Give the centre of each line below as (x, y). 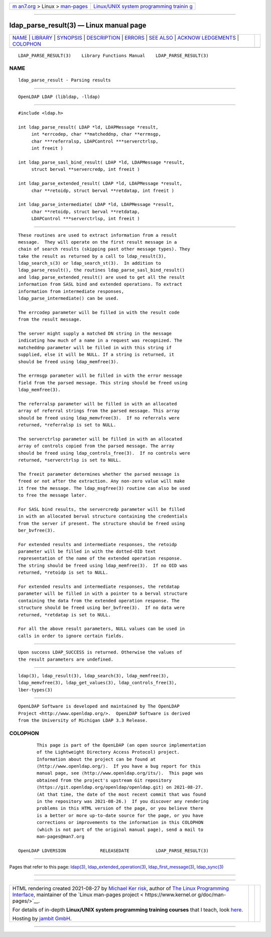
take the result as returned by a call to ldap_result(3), (92, 256)
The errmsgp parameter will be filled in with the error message (100, 376)
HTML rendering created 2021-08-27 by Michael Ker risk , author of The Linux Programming (121, 888)
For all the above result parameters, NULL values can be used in (102, 629)
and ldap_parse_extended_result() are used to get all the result (102, 277)
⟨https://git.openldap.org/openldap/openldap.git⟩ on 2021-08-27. (120, 787)
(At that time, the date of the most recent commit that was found (121, 794)
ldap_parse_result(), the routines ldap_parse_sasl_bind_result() (102, 270)
